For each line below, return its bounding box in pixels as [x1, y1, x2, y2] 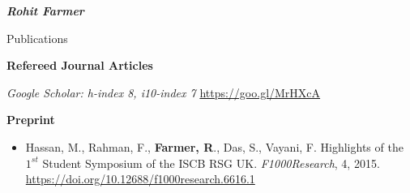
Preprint [6, 111, 55, 128]
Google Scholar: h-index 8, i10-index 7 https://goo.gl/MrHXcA [6, 84, 321, 101]
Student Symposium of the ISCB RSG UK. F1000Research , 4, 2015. [42, 154, 380, 171]
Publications [6, 29, 68, 46]
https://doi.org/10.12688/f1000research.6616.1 [25, 170, 255, 187]
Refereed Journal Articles [6, 57, 153, 74]
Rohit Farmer [6, 2, 84, 19]
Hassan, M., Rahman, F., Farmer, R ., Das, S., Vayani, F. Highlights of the [25, 138, 404, 155]
